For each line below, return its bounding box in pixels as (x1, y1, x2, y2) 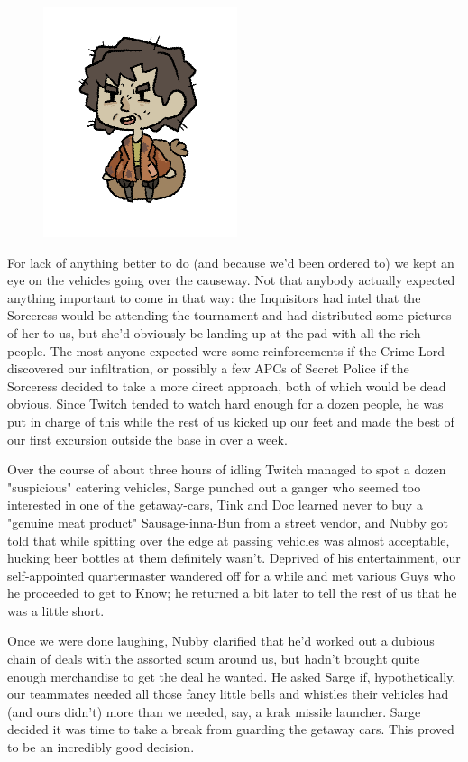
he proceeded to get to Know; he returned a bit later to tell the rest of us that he (7, 583, 457, 602)
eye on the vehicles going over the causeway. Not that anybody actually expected (7, 271, 455, 289)
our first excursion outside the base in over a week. (7, 429, 288, 448)
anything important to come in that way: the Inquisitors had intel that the (7, 288, 421, 307)
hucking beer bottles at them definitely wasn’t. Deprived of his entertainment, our (7, 548, 461, 567)
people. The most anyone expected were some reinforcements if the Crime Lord (7, 341, 445, 360)
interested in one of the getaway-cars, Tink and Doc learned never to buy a (7, 495, 423, 514)
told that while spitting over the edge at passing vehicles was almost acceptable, (7, 530, 450, 549)
